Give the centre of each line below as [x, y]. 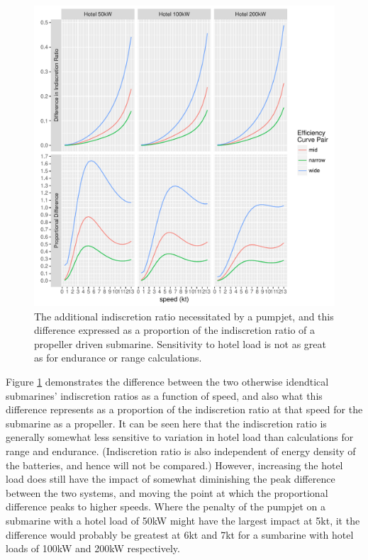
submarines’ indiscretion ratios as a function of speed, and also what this [164, 395]
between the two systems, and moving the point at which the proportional [167, 492]
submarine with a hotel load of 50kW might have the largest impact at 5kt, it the [183, 520]
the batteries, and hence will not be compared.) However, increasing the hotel [174, 465]
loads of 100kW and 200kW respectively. [93, 548]
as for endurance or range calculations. [118, 358]
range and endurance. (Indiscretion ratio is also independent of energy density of [181, 450]
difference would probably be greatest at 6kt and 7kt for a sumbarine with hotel [180, 534]
